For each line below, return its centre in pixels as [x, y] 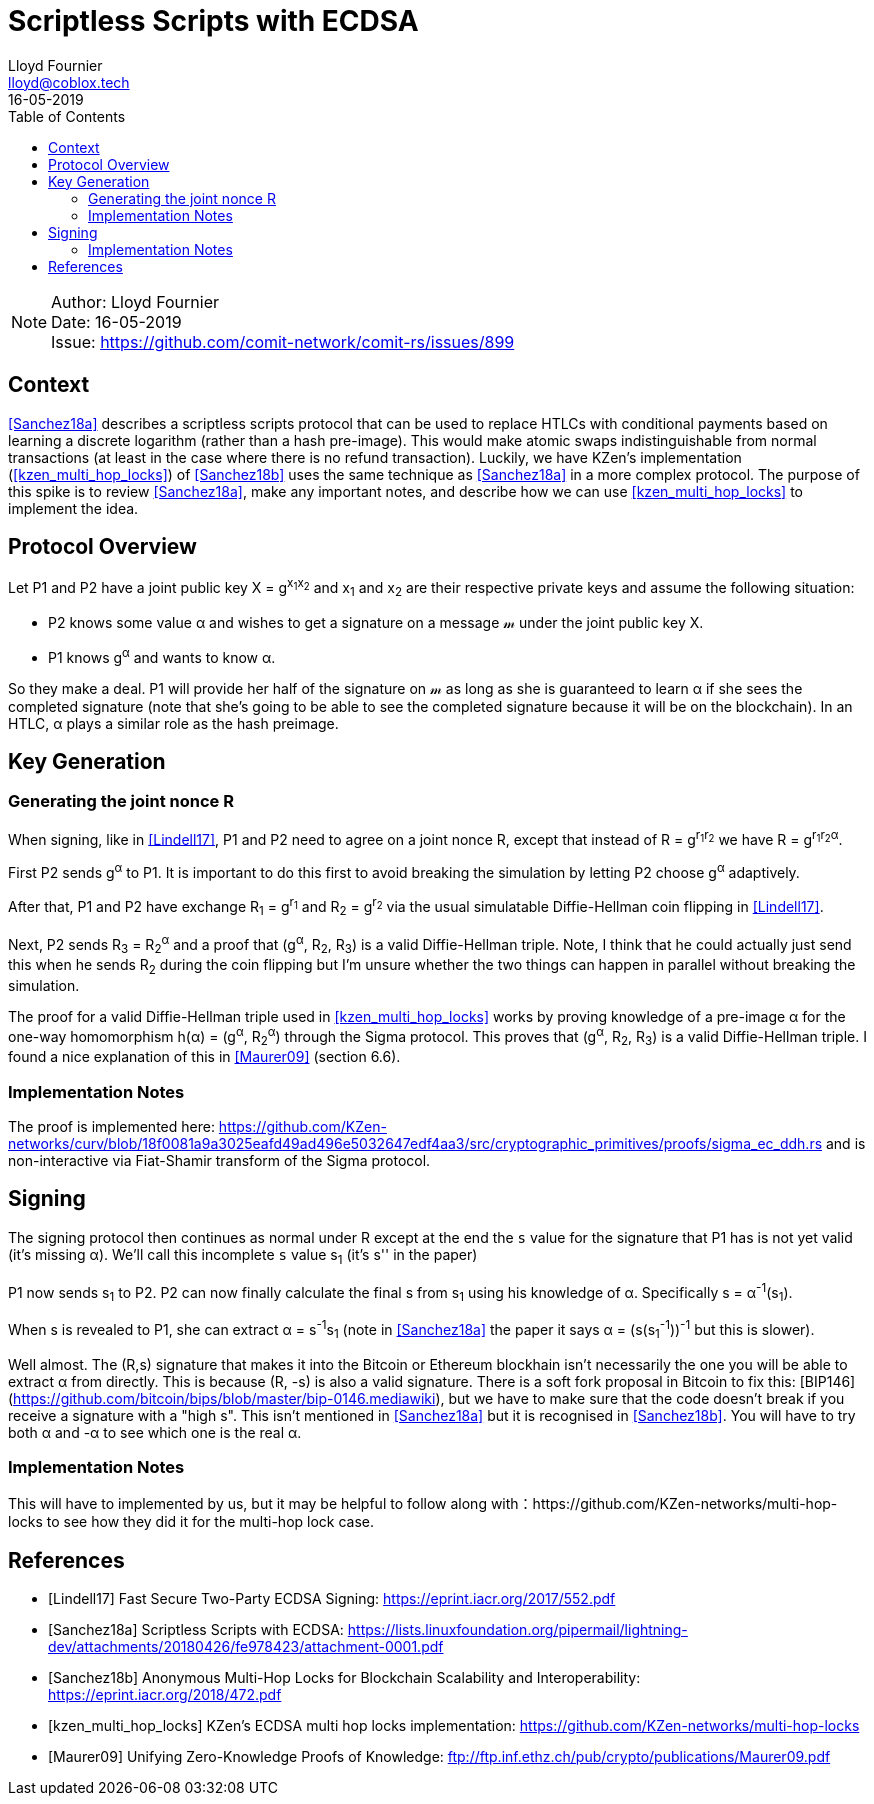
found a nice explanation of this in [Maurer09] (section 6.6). [204, 1057]
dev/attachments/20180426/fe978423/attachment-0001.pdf [246, 1647]
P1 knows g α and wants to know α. [162, 655]
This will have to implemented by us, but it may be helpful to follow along [247, 1504]
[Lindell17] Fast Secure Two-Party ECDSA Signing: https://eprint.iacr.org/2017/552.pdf [332, 1599]
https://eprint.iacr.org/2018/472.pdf [165, 1695]
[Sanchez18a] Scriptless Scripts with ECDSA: [196, 1630]
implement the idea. [73, 508]
